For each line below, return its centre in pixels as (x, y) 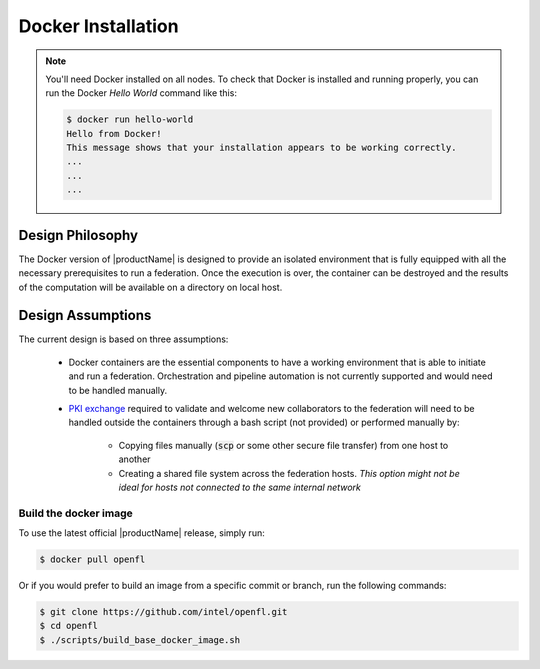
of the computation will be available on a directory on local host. (150, 287)
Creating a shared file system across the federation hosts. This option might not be (289, 473)
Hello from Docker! (114, 133)
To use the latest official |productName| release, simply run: (141, 533)
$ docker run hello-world (130, 119)
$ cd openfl (69, 626)
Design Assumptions (85, 315)
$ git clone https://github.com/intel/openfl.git (163, 612)
